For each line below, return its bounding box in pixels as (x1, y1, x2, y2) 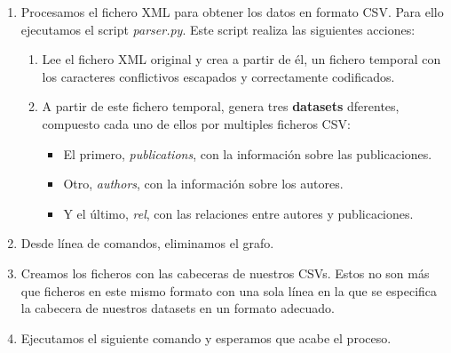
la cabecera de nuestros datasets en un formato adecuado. (20, 299, 335, 317)
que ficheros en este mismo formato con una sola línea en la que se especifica (20, 281, 438, 300)
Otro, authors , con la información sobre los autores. (63, 174, 344, 193)
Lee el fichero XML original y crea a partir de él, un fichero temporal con (42, 50, 441, 68)
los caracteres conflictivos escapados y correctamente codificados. (42, 67, 395, 85)
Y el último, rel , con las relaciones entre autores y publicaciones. (63, 204, 414, 222)
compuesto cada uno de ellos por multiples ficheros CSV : (42, 114, 351, 132)
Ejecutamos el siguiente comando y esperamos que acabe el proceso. (20, 328, 392, 347)
